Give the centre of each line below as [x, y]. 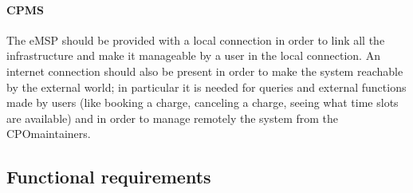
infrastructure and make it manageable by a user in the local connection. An [193, 55]
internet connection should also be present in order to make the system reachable [205, 71]
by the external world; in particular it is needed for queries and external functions [206, 87]
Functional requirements [109, 177]
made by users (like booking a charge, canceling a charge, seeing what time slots [203, 102]
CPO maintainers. [49, 134]
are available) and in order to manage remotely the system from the [173, 118]
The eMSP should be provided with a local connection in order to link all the [196, 39]
